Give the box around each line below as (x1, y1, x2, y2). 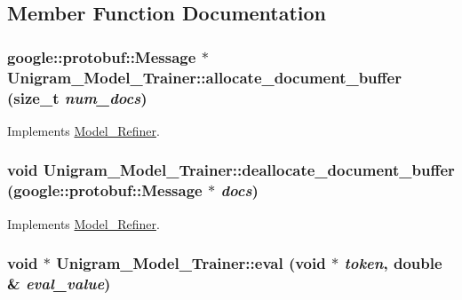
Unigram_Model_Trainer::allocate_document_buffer (7, 66, 402, 88)
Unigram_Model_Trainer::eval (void (56, 252, 326, 274)
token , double (344, 252, 442, 274)
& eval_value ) (7, 272, 111, 295)
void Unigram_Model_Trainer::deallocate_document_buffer (7, 159, 455, 181)
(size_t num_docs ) (7, 86, 147, 108)
